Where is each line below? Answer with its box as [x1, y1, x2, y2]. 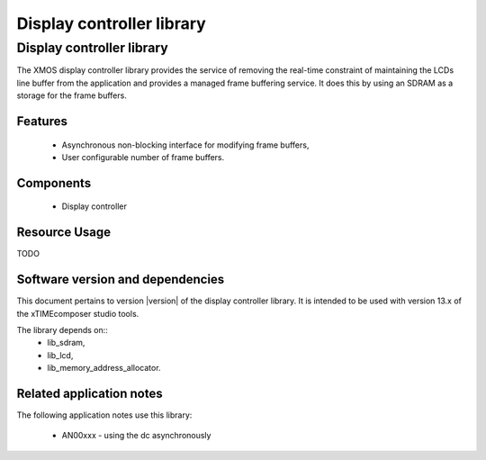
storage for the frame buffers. [16, 90, 128, 101]
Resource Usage [16, 225, 112, 240]
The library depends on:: [16, 324, 108, 335]
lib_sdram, [47, 338, 85, 348]
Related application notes [16, 385, 163, 401]
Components [16, 176, 92, 191]
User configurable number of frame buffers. [61, 151, 225, 162]
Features [16, 113, 67, 129]
